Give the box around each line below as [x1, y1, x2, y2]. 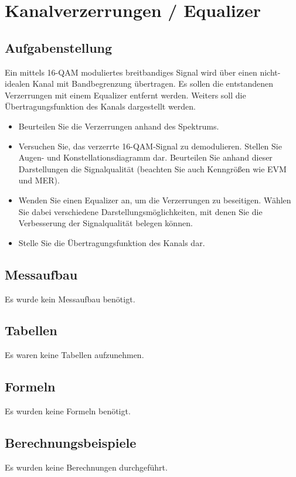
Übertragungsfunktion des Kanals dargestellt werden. [5, 100, 196, 113]
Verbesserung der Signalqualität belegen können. [18, 217, 193, 229]
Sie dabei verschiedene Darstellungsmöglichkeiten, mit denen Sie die [18, 205, 263, 217]
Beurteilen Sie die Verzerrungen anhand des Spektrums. [18, 120, 219, 132]
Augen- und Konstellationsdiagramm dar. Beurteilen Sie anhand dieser [18, 151, 273, 163]
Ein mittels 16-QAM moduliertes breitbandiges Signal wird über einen [5, 66, 257, 78]
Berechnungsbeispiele [5, 434, 137, 452]
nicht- [260, 66, 281, 78]
